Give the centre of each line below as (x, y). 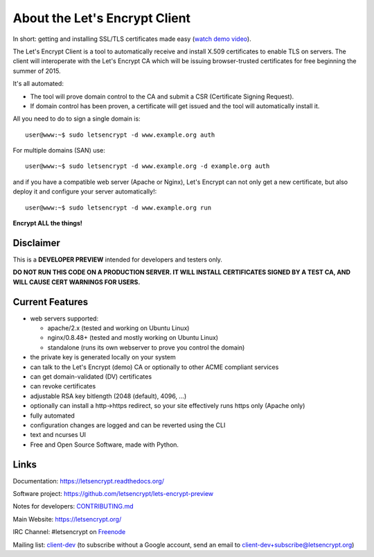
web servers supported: (64, 318)
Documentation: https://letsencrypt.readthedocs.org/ (88, 481)
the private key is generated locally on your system (103, 357)
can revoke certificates (63, 386)
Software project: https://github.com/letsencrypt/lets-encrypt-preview (113, 493)
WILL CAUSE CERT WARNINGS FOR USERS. (77, 282)
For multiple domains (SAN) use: (59, 151)
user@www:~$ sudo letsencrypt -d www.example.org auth (120, 135)
